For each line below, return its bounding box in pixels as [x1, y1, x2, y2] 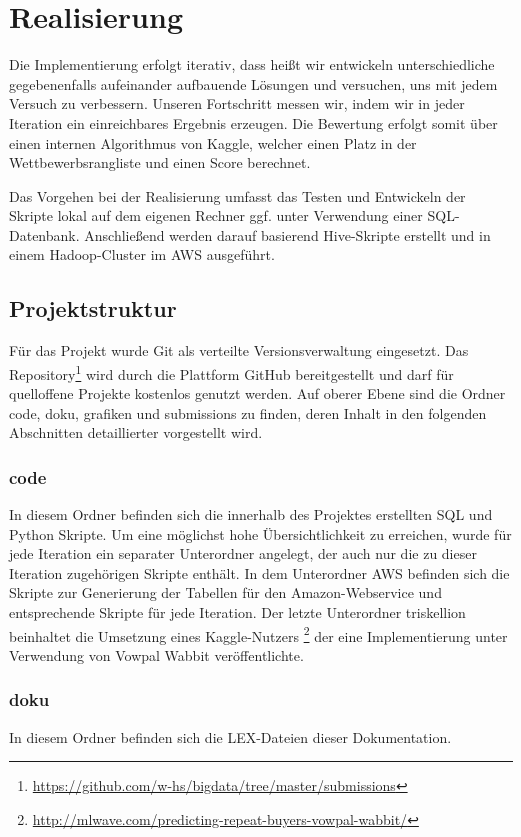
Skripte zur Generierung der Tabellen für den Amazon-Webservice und [9, 582, 442, 603]
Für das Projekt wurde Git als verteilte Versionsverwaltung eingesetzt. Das [9, 340, 469, 361]
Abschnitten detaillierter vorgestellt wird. [9, 422, 263, 443]
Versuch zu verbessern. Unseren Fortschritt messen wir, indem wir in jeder [9, 93, 465, 114]
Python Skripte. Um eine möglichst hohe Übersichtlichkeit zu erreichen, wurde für [9, 523, 512, 544]
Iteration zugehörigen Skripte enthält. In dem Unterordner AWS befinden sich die [9, 562, 510, 583]
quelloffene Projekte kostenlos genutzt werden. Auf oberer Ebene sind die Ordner [9, 383, 506, 404]
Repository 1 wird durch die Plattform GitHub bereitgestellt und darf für [9, 360, 454, 384]
